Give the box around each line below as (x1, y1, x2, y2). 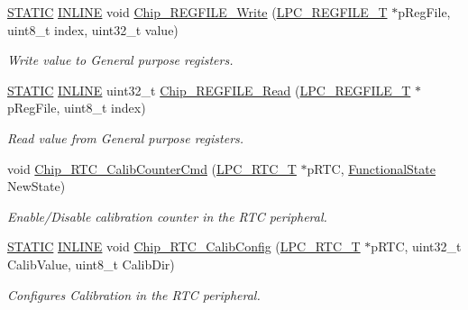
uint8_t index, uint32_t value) (7, 20, 179, 39)
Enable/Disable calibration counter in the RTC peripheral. (7, 206, 327, 225)
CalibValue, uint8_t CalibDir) (7, 254, 175, 273)
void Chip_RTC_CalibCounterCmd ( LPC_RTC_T (7, 159, 297, 178)
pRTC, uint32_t (371, 237, 462, 256)
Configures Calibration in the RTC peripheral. (7, 285, 261, 304)
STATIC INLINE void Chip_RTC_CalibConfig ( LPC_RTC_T (7, 237, 361, 256)
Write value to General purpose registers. (7, 50, 234, 69)
